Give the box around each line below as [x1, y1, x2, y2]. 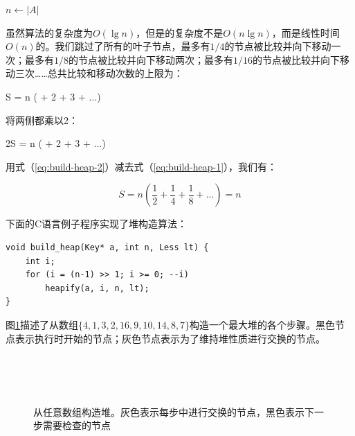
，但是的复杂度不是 [136, 25, 224, 40]
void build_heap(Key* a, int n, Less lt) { [6, 242, 209, 252]
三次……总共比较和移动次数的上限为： [15, 66, 183, 80]
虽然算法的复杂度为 [6, 25, 93, 40]
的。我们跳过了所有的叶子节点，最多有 [35, 39, 210, 53]
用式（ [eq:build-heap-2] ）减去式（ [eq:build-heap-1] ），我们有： [6, 159, 277, 173]
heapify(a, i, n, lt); [45, 283, 149, 293]
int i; [25, 256, 55, 266]
